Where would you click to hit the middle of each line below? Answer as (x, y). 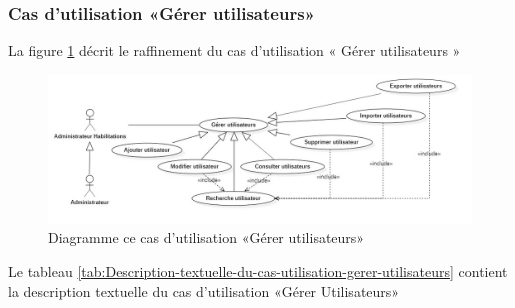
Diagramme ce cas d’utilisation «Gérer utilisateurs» (206, 237)
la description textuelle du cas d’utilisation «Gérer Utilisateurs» (204, 290)
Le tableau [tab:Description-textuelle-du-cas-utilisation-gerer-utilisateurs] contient (258, 271)
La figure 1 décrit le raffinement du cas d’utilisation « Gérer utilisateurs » (234, 50)
